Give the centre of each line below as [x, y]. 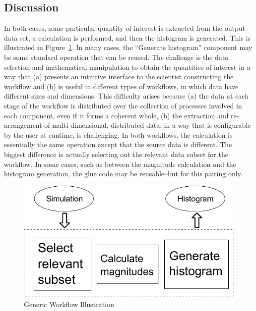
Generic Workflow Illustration [69, 304]
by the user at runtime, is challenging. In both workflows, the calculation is [118, 134]
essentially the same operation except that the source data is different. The [118, 144]
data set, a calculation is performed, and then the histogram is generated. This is [127, 37]
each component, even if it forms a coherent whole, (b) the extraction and [116, 115]
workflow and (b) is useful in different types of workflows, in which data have [121, 86]
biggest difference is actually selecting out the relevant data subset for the [116, 154]
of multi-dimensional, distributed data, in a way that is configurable [148, 125]
